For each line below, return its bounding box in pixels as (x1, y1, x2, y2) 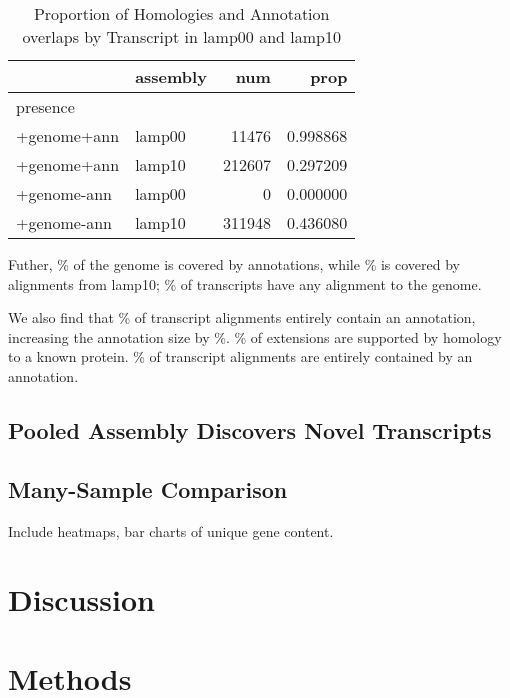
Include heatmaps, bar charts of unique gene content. (8, 520, 334, 541)
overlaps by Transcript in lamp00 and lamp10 (22, 25, 341, 48)
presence (16, 95, 75, 118)
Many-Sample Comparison (8, 473, 288, 504)
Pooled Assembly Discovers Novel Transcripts (8, 414, 492, 445)
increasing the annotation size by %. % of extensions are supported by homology (8, 326, 502, 347)
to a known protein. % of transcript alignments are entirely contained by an (8, 346, 473, 367)
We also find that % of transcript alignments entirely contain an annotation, (8, 307, 476, 328)
